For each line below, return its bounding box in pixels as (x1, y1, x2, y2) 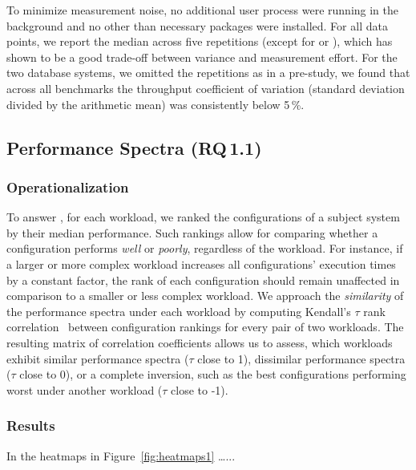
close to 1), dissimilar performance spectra (197, 350, 406, 367)
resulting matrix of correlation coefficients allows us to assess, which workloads (6, 334, 393, 350)
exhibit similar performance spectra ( (6, 350, 189, 367)
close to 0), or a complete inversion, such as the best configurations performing (19, 366, 406, 383)
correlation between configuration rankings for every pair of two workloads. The (6, 318, 404, 335)
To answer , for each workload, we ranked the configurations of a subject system (6, 209, 400, 225)
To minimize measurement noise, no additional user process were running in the (6, 2, 399, 18)
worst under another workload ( (6, 381, 163, 398)
